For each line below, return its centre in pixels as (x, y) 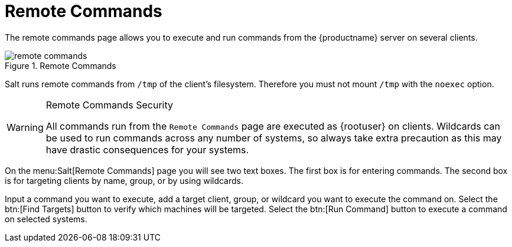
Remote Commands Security (109, 105)
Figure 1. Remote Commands (61, 65)
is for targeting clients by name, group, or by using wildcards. (124, 180)
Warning (25, 127)
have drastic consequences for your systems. (147, 149)
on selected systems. (46, 219)
